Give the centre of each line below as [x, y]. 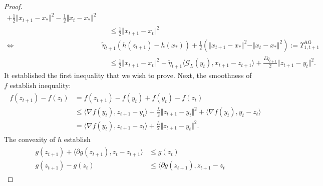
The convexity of [30, 139]
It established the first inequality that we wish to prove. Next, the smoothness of [128, 75]
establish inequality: [40, 85]
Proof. [13, 6]
